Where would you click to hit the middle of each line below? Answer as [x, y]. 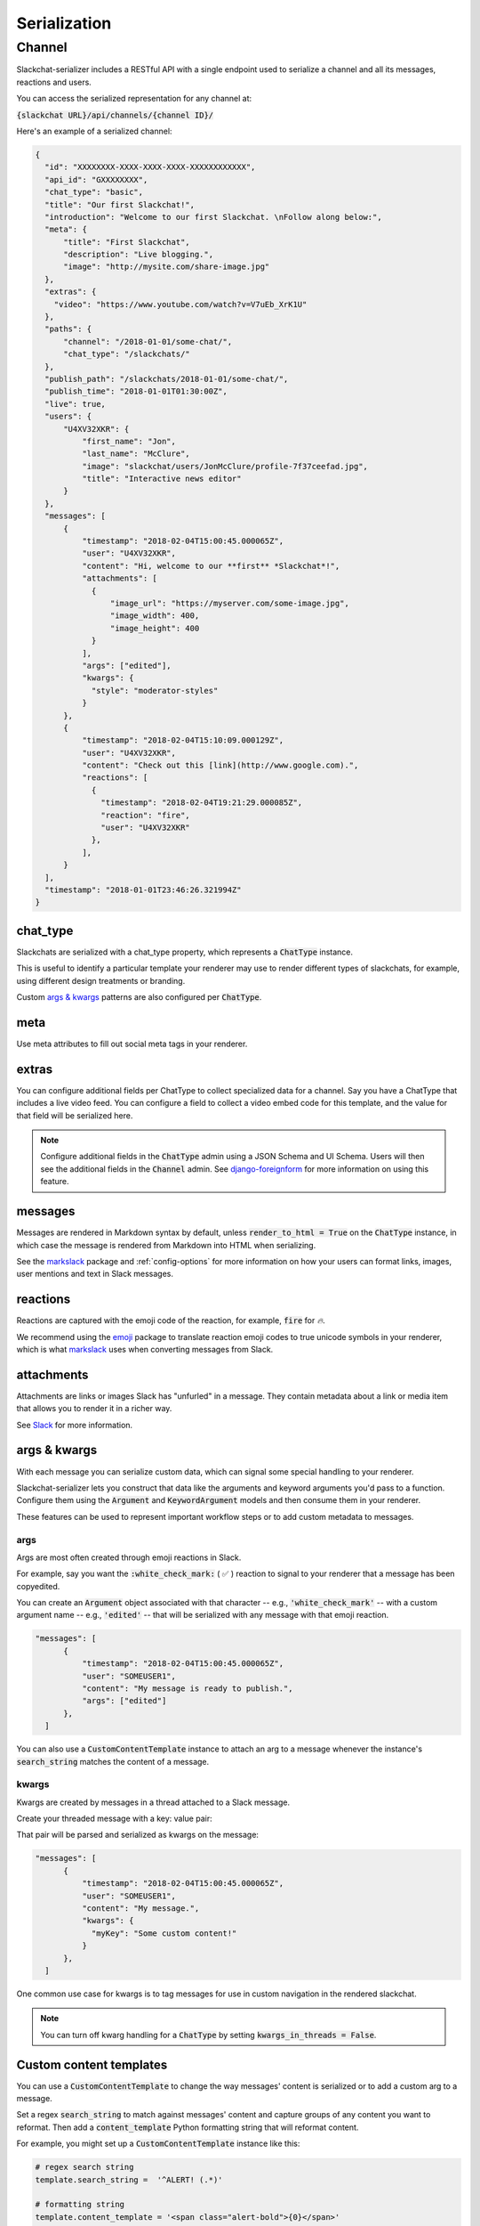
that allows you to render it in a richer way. [94, 1409]
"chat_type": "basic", [94, 192]
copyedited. [38, 1586]
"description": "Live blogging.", [138, 255]
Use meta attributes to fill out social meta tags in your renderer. [132, 1044]
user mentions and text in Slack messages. [95, 1274]
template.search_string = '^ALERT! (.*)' [129, 2180]
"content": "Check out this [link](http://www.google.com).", [220, 765]
